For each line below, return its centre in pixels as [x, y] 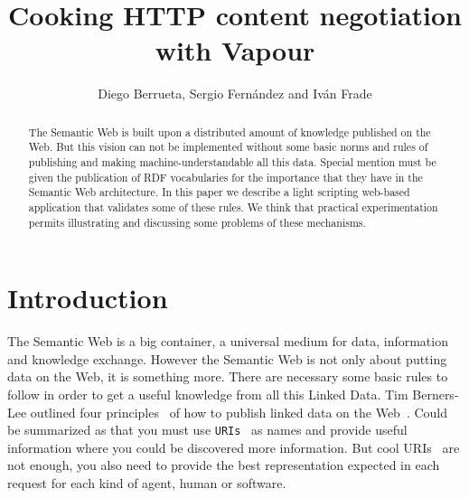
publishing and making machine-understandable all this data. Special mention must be [232, 162]
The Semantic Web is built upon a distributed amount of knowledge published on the [230, 132]
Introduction [88, 298]
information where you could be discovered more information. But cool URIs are [234, 447]
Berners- [436, 395]
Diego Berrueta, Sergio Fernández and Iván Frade [235, 94]
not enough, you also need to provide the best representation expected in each [224, 465]
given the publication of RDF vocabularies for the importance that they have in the [225, 177]
